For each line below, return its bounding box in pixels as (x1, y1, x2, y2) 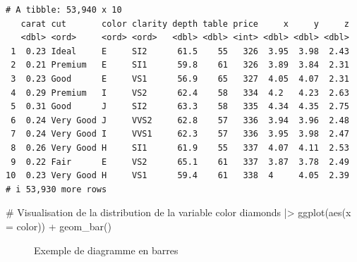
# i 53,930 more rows (6, 184, 107, 194)
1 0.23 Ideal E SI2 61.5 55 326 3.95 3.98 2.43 (11, 46, 349, 56)
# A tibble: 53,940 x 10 (6, 5, 122, 15)
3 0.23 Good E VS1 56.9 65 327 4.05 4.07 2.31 (11, 73, 349, 84)
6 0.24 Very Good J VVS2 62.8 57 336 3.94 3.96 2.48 (11, 115, 349, 125)
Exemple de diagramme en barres (34, 242, 178, 257)
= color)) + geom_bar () (6, 218, 111, 233)
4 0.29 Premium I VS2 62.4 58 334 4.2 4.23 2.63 (11, 87, 349, 98)
